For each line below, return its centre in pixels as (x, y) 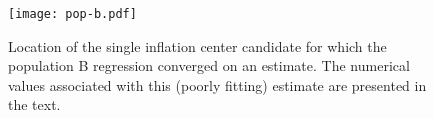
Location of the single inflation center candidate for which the (197, 45)
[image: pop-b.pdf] (72, 14)
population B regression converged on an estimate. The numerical (209, 65)
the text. (34, 104)
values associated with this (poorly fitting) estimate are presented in (217, 84)
